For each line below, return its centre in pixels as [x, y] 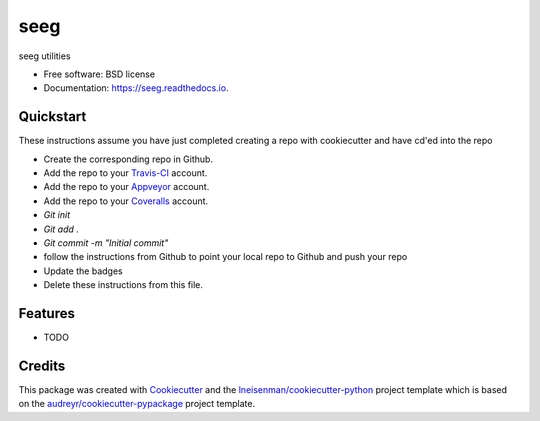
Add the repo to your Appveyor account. [126, 187]
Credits [42, 365]
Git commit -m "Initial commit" [106, 242]
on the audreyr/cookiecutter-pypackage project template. [136, 404]
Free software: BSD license [99, 74]
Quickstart [52, 116]
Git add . [61, 229]
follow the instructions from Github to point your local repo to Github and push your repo [225, 257]
